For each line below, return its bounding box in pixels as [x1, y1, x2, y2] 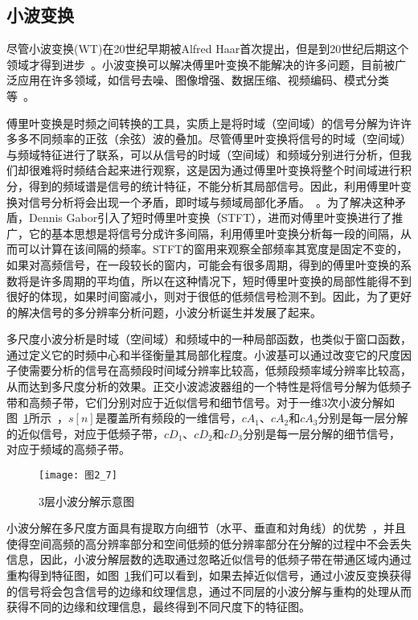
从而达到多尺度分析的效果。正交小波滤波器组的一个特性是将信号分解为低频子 [6, 378, 412, 395]
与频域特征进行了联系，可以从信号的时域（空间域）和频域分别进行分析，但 [6, 146, 400, 162]
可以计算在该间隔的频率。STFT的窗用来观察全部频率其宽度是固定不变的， [17, 240, 408, 257]
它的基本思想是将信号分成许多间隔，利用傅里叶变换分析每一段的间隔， [28, 224, 400, 241]
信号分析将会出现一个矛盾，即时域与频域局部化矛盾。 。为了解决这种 [28, 193, 395, 210]
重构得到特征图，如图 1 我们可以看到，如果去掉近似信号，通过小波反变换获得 [6, 567, 412, 584]
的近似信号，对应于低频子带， [6, 425, 164, 441]
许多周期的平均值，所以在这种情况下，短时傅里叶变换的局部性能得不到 [39, 272, 412, 289]
